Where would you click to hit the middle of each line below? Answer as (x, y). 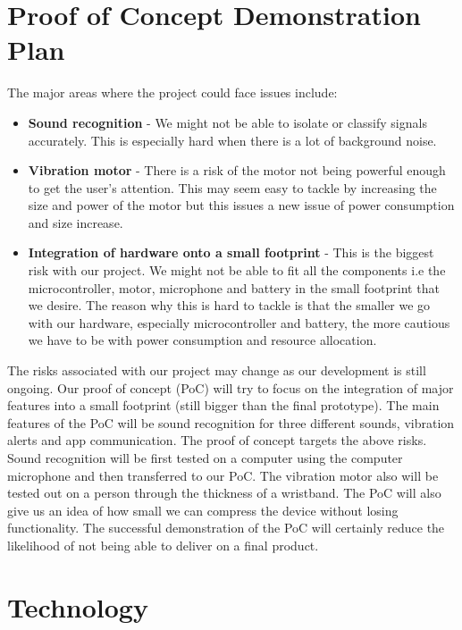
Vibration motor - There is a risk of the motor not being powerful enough (237, 170)
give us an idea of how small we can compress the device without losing (203, 510)
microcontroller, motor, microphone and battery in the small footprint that (234, 287)
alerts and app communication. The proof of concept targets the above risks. (217, 440)
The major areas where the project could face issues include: (172, 92)
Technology (78, 606)
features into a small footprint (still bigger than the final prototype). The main (223, 405)
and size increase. (76, 222)
